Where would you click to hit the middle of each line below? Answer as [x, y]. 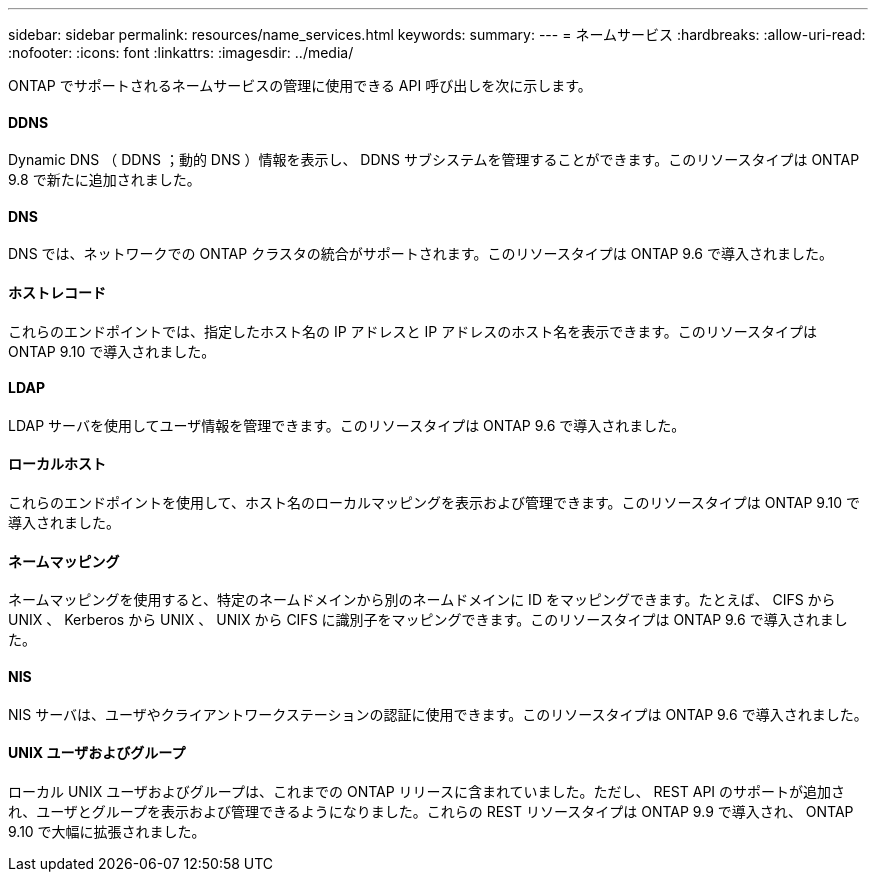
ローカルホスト [57, 464]
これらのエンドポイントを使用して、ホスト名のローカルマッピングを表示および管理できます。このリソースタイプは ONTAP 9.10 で [434, 503]
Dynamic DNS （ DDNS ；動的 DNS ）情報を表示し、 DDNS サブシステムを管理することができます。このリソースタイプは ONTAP [434, 160]
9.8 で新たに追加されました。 [104, 180]
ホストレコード [57, 293]
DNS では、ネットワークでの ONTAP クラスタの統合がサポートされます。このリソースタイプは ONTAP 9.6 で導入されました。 [420, 254]
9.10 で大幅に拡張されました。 [107, 831]
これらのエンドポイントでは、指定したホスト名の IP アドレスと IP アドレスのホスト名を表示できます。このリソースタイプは [413, 331]
